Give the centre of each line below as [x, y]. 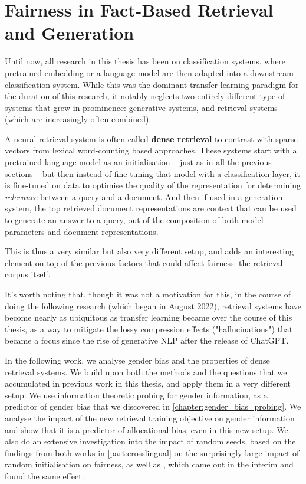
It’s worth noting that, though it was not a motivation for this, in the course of [148, 294]
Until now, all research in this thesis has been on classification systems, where [145, 61]
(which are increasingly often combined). [78, 119]
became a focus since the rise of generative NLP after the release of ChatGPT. [147, 340]
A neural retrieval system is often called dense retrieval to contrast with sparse [151, 138]
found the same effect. [45, 475]
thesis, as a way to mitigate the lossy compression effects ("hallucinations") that [149, 328]
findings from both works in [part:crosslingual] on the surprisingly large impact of [152, 452]
